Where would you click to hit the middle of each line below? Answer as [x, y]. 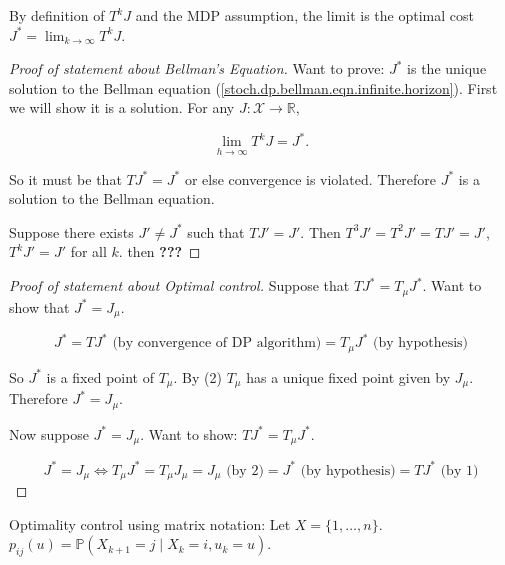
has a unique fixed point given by [348, 376]
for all [88, 251]
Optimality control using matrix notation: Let [150, 523]
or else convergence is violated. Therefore [310, 178]
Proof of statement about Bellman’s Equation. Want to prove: [197, 68]
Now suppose [49, 433]
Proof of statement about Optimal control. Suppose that [179, 285]
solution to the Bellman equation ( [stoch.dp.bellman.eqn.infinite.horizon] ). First [253, 87]
